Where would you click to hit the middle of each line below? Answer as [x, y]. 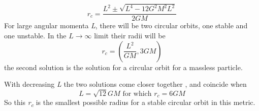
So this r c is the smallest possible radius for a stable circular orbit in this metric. [130, 103]
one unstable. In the [35, 35]
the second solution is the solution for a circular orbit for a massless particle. [123, 67]
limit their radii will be [130, 35]
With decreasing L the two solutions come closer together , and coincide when [125, 84]
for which [137, 94]
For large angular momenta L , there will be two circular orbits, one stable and [126, 25]
